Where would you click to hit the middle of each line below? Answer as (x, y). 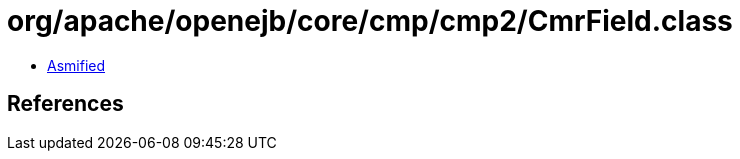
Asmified (76, 65)
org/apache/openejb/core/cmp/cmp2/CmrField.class (370, 21)
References (65, 104)
